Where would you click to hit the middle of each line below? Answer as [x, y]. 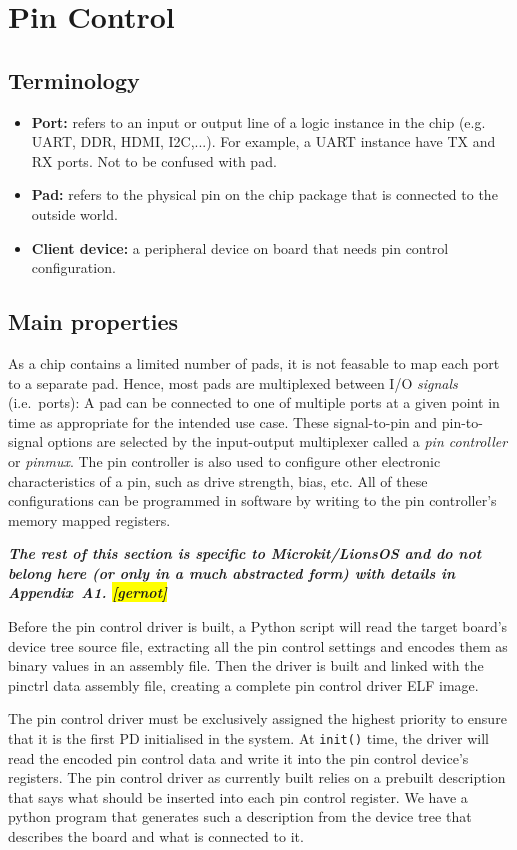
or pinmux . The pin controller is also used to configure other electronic [224, 460]
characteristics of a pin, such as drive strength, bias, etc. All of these [218, 480]
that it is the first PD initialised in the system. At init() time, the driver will [248, 738]
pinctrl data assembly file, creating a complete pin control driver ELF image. [243, 684]
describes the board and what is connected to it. [156, 836]
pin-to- [462, 421]
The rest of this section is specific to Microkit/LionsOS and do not [245, 553]
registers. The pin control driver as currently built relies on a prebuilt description [257, 777]
